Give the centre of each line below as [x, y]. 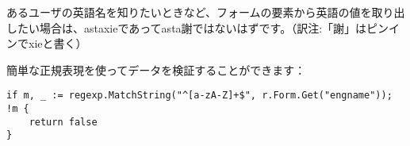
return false [63, 122]
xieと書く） [57, 43]
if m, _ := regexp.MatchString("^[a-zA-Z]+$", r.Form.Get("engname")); [199, 96]
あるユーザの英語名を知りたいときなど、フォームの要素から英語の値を [189, 12]
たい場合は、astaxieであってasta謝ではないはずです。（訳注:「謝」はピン [203, 27]
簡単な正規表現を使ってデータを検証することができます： [156, 69]
